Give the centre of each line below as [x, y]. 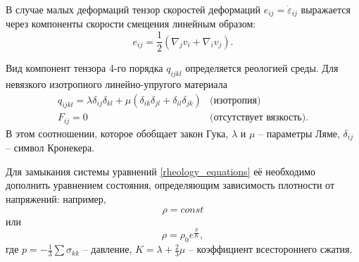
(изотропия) [235, 100]
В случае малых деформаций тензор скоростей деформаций [133, 9]
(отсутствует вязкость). [259, 118]
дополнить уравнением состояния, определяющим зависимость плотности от [170, 185]
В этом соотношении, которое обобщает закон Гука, [117, 133]
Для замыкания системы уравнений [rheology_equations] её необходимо [161, 171]
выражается [326, 9]
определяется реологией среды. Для [262, 68]
